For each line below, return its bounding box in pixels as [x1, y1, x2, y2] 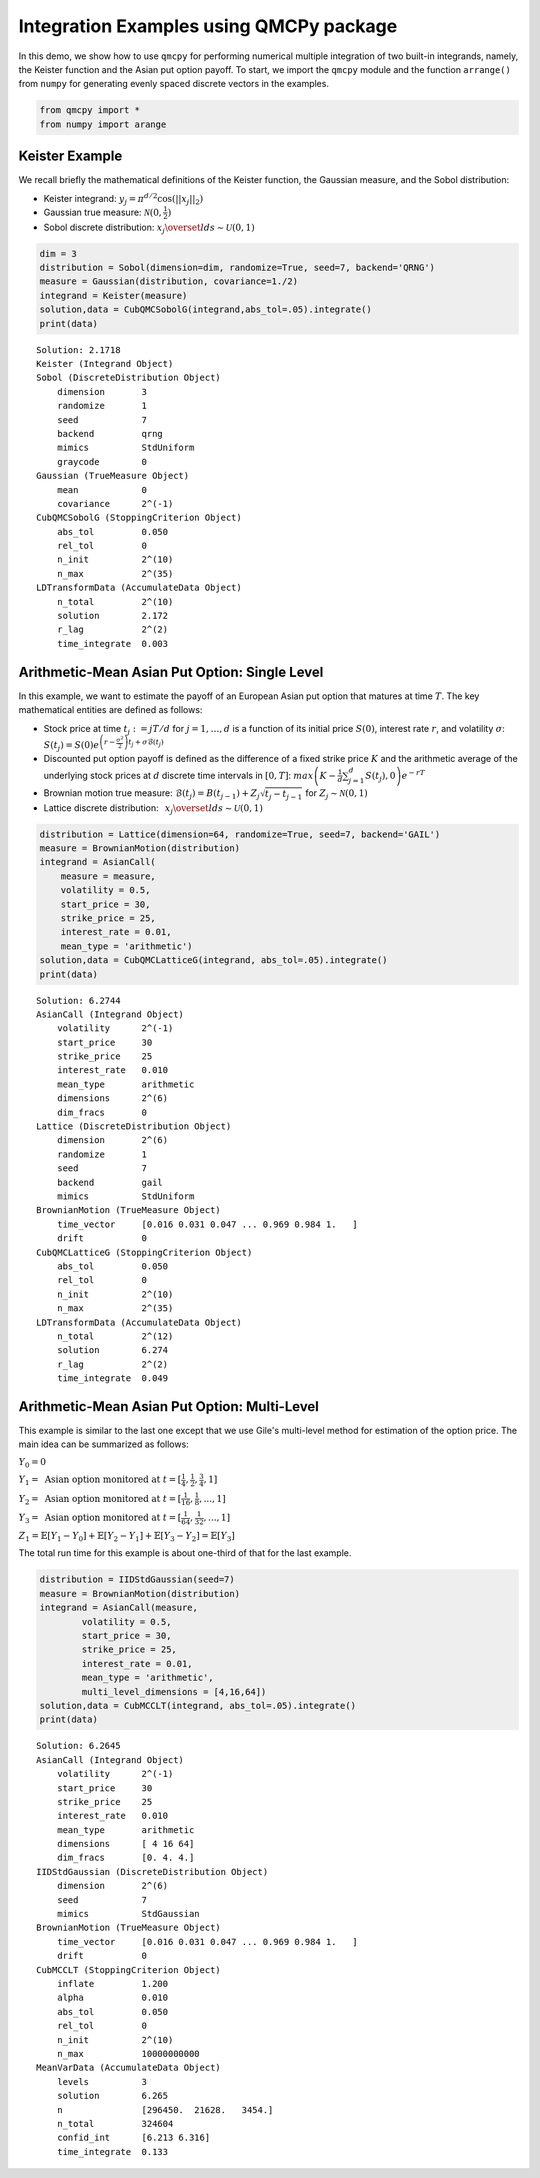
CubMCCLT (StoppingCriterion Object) [36, 1964, 222, 1975]
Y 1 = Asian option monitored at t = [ [18, 1474, 182, 1488]
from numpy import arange [39, 118, 167, 130]
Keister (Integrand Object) [36, 358, 174, 369]
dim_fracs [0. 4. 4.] [56, 1852, 195, 1864]
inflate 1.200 [56, 1978, 169, 1989]
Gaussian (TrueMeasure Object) [36, 470, 190, 482]
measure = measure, [60, 870, 157, 882]
